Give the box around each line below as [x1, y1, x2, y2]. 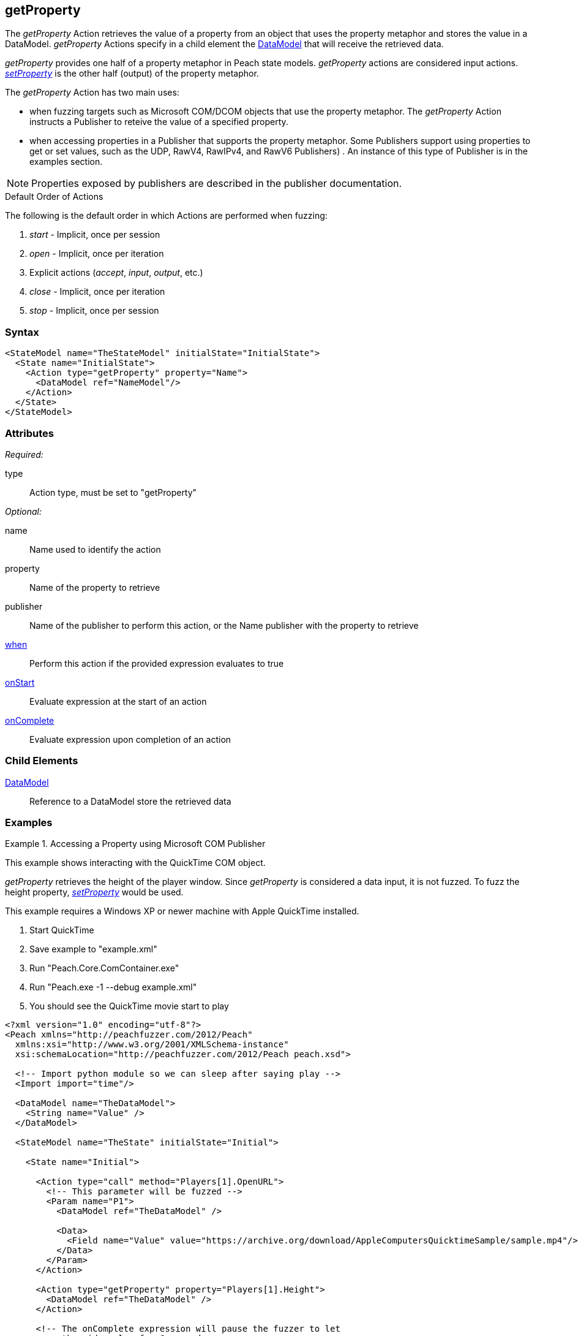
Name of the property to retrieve [29, 582, 160, 593]
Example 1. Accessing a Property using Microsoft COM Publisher [5, 838, 266, 849]
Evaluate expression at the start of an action [29, 696, 207, 707]
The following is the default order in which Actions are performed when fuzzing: [5, 210, 328, 221]
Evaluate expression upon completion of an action [29, 734, 231, 745]
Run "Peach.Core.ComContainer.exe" [29, 963, 179, 974]
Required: [5, 449, 43, 460]
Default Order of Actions [5, 191, 103, 202]
